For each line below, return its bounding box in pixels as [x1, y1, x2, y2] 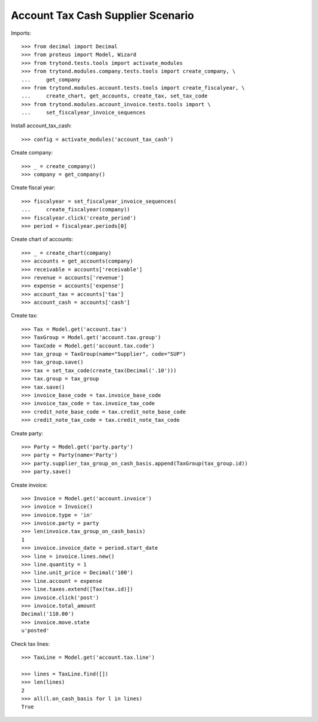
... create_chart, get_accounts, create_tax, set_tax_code [21, 93, 208, 100]
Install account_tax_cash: [11, 122, 72, 129]
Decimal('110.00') [21, 611, 75, 618]
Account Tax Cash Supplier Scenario [11, 9, 194, 22]
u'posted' [21, 627, 49, 634]
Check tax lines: [11, 640, 50, 647]
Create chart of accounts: [11, 236, 74, 243]
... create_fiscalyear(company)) [21, 206, 131, 213]
